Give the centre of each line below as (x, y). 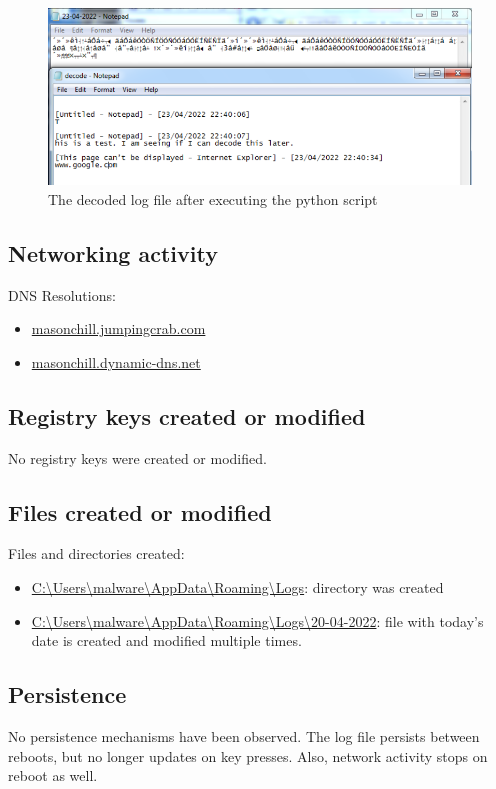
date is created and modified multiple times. (166, 640)
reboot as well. (53, 775)
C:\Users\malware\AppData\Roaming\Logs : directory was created (237, 587)
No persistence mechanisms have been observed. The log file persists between (244, 736)
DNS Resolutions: (62, 294)
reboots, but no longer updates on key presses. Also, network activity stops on (248, 755)
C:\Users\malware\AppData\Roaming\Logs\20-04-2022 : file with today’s (257, 620)
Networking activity (113, 252)
